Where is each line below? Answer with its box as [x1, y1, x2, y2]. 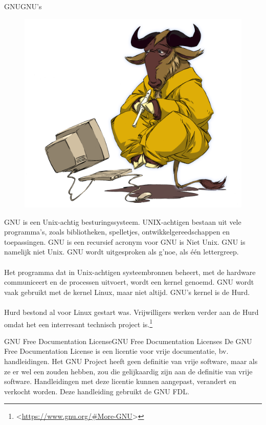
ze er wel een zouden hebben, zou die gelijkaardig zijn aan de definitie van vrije [4, 366, 253, 376]
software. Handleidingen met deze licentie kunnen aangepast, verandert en [4, 376, 236, 387]
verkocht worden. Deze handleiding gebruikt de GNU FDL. [4, 386, 189, 396]
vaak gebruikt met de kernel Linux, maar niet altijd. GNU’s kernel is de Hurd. [4, 286, 250, 297]
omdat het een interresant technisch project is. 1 [4, 317, 153, 329]
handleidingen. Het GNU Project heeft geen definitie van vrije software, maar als [4, 356, 258, 367]
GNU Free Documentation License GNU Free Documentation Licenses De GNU [4, 335, 252, 346]
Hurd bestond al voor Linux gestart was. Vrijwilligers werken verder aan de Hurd [4, 307, 259, 317]
